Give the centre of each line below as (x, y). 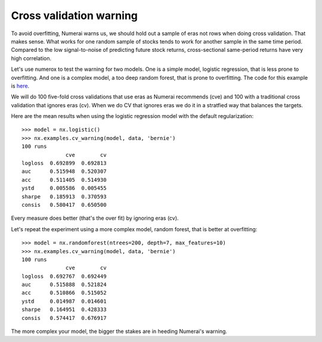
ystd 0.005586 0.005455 (64, 188)
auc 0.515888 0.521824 (64, 285)
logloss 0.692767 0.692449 (64, 276)
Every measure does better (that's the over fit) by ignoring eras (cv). (95, 218)
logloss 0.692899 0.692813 (64, 163)
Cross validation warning (75, 15)
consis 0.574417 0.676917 (64, 318)
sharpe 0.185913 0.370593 (64, 196)
